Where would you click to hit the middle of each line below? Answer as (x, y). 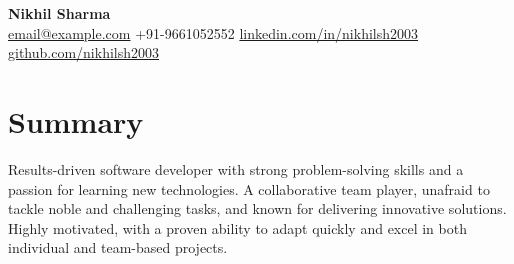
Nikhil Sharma (59, 13)
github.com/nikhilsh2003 (84, 52)
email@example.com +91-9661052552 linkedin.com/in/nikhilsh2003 (213, 32)
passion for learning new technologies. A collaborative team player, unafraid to (249, 188)
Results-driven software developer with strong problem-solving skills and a (236, 168)
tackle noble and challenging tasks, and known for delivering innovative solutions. (257, 208)
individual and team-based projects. (118, 247)
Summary (76, 120)
